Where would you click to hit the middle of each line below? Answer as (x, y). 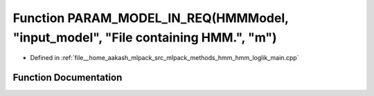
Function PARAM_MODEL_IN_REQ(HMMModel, (151, 18)
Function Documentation (68, 78)
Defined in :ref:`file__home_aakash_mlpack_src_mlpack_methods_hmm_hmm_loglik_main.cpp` (164, 58)
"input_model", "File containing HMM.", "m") (145, 37)
